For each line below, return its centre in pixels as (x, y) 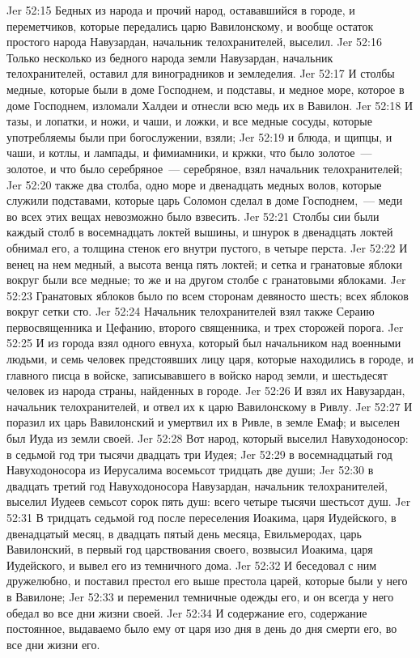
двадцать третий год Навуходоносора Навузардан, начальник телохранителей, (197, 485)
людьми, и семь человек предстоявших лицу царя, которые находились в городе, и (210, 359)
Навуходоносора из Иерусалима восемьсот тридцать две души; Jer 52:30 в (190, 470)
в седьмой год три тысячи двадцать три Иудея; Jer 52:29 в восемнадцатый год (199, 454)
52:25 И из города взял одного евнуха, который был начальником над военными (204, 343)
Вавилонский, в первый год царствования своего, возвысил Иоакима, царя (190, 549)
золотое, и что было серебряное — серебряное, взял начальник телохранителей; (205, 168)
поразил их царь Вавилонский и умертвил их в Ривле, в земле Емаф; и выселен (204, 422)
